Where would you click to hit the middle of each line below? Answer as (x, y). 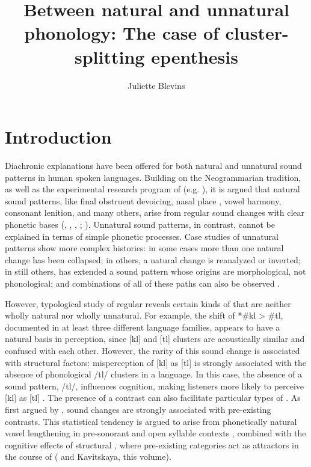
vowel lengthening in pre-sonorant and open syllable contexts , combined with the (155, 433)
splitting (110, 56)
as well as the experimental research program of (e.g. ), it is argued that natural (152, 189)
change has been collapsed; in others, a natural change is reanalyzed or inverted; (153, 259)
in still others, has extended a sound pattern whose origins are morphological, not (155, 271)
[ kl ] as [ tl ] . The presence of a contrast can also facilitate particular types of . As (153, 398)
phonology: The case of (122, 33)
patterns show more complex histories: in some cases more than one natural (144, 248)
